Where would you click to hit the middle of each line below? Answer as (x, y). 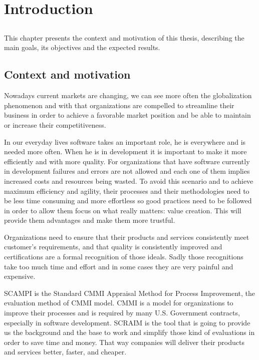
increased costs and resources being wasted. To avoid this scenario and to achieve (129, 181)
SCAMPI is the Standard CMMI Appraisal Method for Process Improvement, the (130, 293)
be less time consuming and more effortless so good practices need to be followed (128, 201)
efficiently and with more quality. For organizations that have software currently (127, 161)
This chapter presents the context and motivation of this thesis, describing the (124, 37)
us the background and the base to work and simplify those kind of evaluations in (129, 332)
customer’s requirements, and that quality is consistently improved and (113, 247)
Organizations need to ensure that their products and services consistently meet (127, 237)
